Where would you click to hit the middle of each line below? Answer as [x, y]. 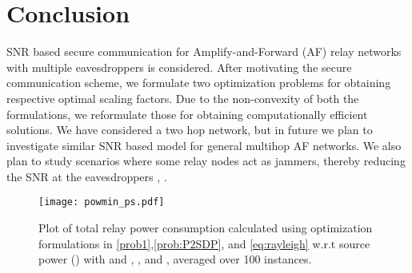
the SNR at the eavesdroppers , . [87, 176]
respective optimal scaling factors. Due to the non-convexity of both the [183, 98]
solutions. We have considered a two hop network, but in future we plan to [190, 130]
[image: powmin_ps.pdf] [102, 202]
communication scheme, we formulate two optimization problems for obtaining [199, 83]
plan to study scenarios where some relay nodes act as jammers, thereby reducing [206, 161]
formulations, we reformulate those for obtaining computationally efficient [187, 114]
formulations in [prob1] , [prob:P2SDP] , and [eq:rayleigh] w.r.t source [204, 243]
